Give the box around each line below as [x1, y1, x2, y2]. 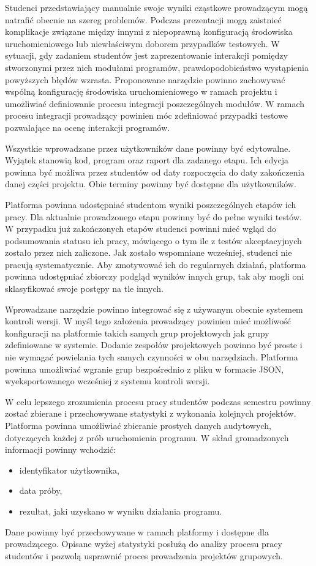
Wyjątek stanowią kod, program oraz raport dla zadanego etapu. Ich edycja [5, 154, 289, 166]
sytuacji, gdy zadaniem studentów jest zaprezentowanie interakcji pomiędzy [5, 49, 288, 62]
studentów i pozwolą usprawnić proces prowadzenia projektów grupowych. [5, 549, 283, 562]
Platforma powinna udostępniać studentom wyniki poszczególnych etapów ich [5, 198, 296, 210]
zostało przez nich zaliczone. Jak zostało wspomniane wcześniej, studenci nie [5, 246, 292, 259]
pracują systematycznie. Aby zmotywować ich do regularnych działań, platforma [5, 258, 306, 270]
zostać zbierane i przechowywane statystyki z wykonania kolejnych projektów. [5, 407, 296, 420]
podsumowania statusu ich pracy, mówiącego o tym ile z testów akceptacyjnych [5, 234, 302, 247]
